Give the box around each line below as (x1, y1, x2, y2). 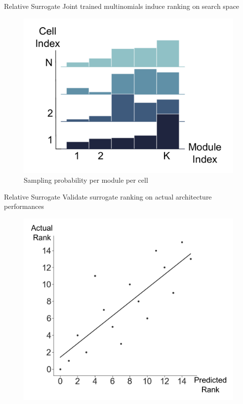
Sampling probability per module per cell (24, 175, 148, 185)
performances (4, 201, 44, 211)
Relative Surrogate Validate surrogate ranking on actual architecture (4, 191, 212, 202)
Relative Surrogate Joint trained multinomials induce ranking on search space (4, 1, 240, 11)
